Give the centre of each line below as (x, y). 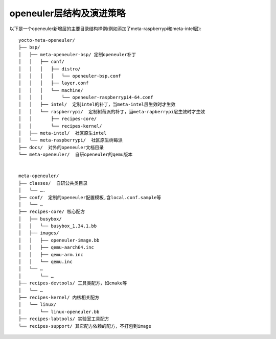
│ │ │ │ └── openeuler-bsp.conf (70, 76)
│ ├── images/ (39, 233)
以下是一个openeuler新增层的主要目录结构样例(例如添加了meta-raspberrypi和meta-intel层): (105, 29)
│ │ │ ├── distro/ (50, 69)
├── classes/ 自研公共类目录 (53, 183)
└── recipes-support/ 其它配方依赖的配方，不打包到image (85, 326)
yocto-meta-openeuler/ (47, 40)
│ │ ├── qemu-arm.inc (51, 255)
